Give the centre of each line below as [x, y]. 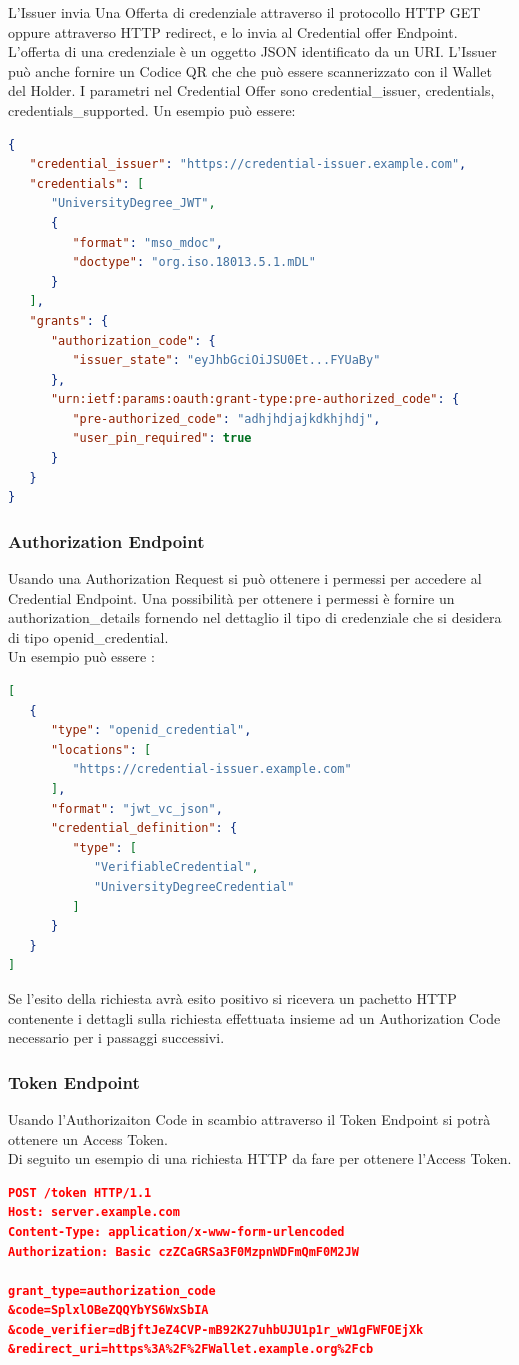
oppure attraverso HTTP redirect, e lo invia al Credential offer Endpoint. [233, 31]
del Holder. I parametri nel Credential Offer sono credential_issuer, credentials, [251, 90]
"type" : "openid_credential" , [151, 730]
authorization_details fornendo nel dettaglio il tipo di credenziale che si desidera [255, 617]
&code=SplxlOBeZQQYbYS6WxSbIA [108, 1310]
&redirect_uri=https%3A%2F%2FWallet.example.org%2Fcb [191, 1349]
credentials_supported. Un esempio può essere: [152, 109]
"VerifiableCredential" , [176, 867]
